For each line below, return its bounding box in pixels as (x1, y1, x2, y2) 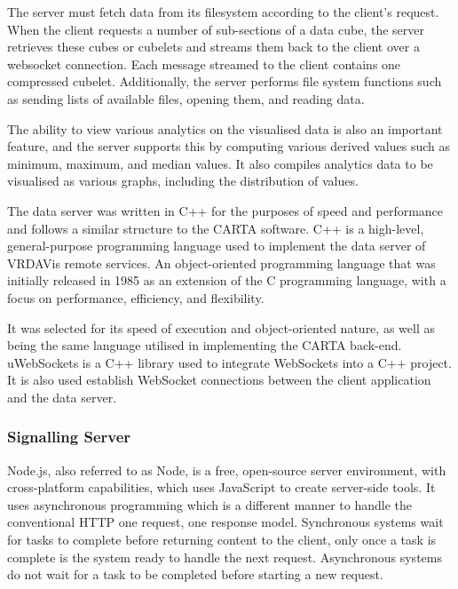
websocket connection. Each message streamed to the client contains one (7, 54, 401, 73)
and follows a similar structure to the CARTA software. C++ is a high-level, (7, 219, 424, 237)
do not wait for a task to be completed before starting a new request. (7, 565, 383, 584)
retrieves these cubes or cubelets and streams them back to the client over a (7, 37, 420, 56)
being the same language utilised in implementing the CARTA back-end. (7, 336, 402, 354)
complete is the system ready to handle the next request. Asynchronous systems (7, 547, 442, 566)
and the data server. (7, 387, 117, 406)
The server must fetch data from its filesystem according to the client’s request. (7, 3, 439, 20)
